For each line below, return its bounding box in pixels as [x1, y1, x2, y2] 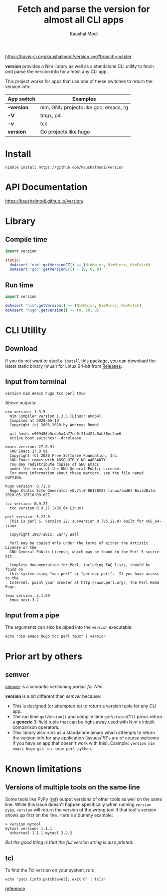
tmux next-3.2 [9, 597, 39, 602]
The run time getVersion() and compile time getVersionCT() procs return [12, 714, 163, 720]
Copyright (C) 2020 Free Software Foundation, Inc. [9, 453, 120, 458]
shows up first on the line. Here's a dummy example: [5, 812, 113, 818]
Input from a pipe [5, 611, 60, 619]
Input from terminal [5, 378, 66, 386]
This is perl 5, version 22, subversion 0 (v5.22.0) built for [9, 519, 144, 524]
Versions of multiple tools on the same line [5, 783, 141, 791]
